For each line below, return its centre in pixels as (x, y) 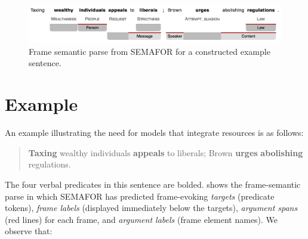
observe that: (29, 231)
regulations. (50, 164)
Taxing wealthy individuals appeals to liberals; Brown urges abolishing (166, 152)
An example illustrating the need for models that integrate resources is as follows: (154, 133)
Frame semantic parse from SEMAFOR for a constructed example (150, 51)
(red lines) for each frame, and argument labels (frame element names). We (141, 219)
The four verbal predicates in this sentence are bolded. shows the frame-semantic (153, 184)
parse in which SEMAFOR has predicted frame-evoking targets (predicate (140, 196)
